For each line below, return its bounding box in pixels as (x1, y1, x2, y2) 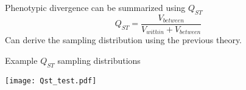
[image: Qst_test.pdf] (5, 76, 97, 85)
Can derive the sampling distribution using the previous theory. (5, 33, 242, 46)
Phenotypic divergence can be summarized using (5, 1, 186, 13)
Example (5, 54, 38, 66)
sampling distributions (57, 54, 141, 66)
